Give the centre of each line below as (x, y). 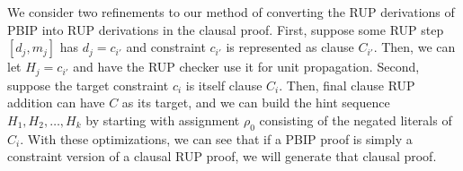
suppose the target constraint (88, 85)
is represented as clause (290, 47)
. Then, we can (414, 47)
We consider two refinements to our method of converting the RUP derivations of (231, 12)
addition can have (56, 103)
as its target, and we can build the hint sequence (256, 103)
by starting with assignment (163, 120)
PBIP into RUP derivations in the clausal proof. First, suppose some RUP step (226, 29)
